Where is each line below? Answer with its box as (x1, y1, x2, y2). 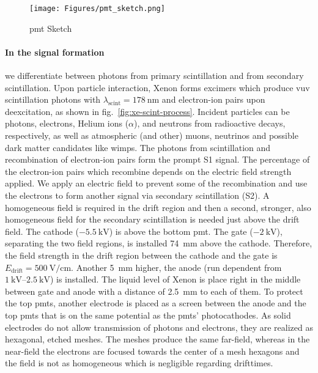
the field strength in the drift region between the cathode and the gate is (5, 248, 278, 261)
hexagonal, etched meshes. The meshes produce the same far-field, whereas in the (5, 333, 310, 345)
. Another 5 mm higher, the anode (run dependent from (71, 260, 282, 273)
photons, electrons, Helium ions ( (5, 117, 129, 130)
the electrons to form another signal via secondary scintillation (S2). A (5, 188, 270, 201)
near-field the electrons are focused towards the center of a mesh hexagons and (5, 344, 300, 357)
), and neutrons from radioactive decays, (134, 117, 286, 130)
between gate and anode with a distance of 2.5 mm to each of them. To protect (5, 284, 303, 297)
